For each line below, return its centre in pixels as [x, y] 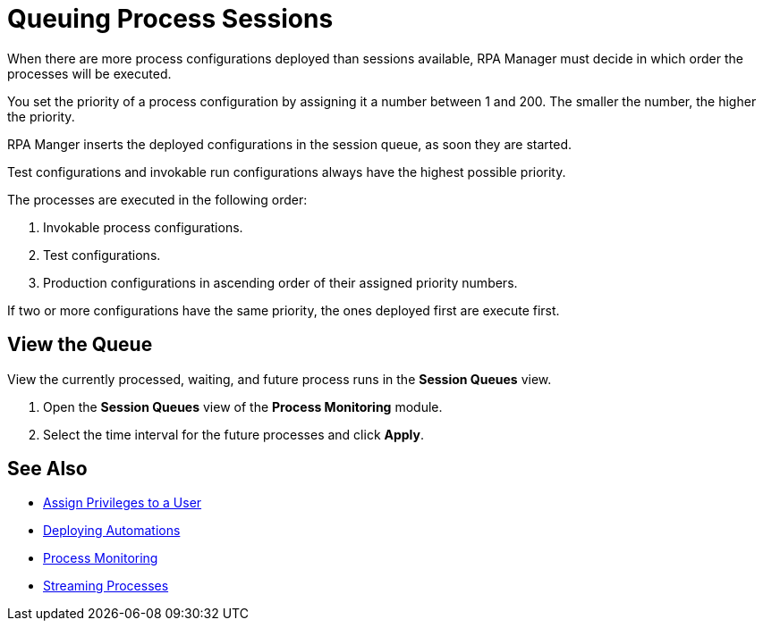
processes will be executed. [89, 73]
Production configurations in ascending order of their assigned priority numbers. [280, 282]
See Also [47, 469]
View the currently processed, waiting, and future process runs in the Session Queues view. [280, 379]
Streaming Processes [106, 586]
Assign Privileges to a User [123, 503]
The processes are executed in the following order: [157, 199]
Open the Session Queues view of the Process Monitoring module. [243, 406]
